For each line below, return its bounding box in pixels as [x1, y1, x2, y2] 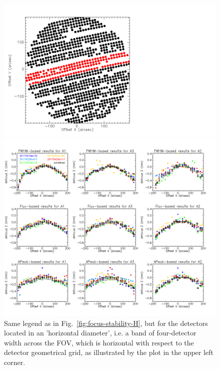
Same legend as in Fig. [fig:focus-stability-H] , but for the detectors [4, 317, 208, 328]
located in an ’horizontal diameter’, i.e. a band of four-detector [4, 327, 196, 338]
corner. [4, 356, 25, 367]
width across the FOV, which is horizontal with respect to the [4, 337, 194, 347]
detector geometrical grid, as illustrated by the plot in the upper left [4, 347, 213, 357]
